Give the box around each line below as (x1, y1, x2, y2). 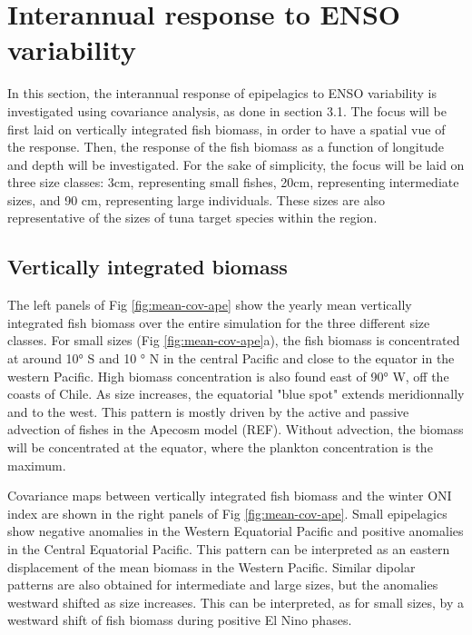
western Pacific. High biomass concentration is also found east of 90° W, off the (7, 366, 449, 385)
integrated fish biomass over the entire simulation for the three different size (7, 313, 430, 332)
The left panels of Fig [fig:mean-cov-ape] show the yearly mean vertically (7, 295, 412, 314)
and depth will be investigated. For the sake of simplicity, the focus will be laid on (7, 154, 465, 174)
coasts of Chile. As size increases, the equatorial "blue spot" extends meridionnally (7, 384, 465, 403)
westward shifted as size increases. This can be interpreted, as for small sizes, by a (7, 592, 465, 611)
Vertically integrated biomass (7, 253, 288, 281)
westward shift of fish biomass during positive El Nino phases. (7, 610, 352, 630)
